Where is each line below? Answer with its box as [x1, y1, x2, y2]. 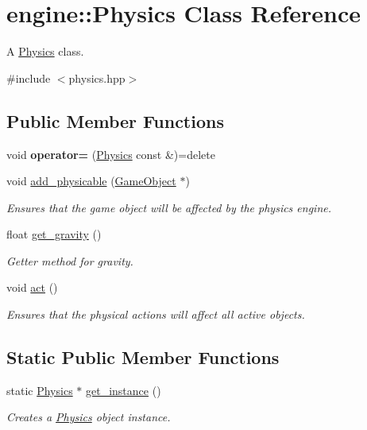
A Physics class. [6, 43, 84, 60]
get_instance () [86, 382, 161, 398]
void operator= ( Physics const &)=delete [6, 145, 215, 162]
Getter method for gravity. [6, 252, 133, 269]
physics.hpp [68, 69, 126, 86]
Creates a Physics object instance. [6, 409, 171, 425]
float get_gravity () [6, 226, 102, 242]
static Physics [6, 382, 73, 398]
